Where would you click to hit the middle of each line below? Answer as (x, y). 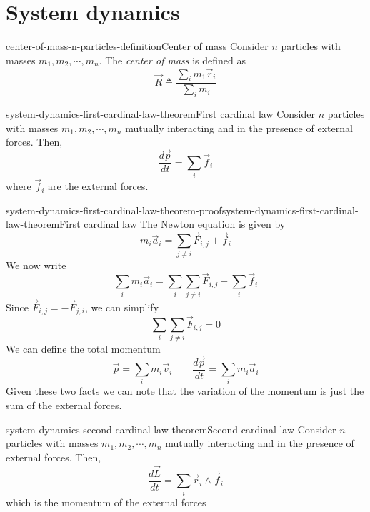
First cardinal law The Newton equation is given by (172, 224)
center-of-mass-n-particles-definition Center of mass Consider (137, 46)
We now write (36, 265)
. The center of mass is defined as (172, 60)
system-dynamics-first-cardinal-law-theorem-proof (114, 210)
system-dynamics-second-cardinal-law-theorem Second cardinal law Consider (171, 429)
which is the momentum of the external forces (106, 502)
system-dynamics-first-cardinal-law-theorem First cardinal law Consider (160, 114)
